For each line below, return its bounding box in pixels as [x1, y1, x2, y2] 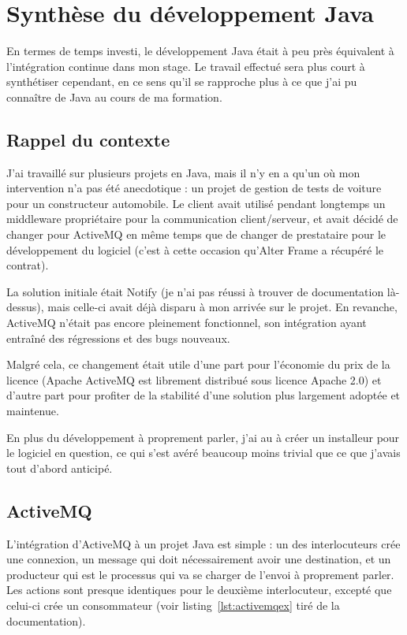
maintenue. [6, 403, 59, 419]
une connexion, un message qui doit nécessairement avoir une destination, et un [6, 551, 391, 567]
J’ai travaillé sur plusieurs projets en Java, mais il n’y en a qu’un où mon [6, 164, 360, 180]
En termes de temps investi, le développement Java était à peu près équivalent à [6, 43, 394, 59]
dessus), [6, 299, 44, 315]
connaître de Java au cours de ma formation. [6, 88, 222, 105]
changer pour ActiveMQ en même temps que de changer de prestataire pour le [6, 226, 386, 243]
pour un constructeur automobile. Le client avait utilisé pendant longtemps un [6, 195, 386, 211]
